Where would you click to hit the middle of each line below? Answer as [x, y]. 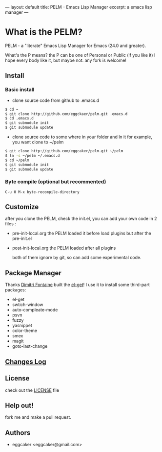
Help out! [19, 405]
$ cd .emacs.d [20, 119]
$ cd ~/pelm [17, 160]
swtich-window [28, 305]
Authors [18, 433]
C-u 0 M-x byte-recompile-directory [42, 192]
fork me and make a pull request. [38, 417]
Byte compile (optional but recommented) [56, 182]
